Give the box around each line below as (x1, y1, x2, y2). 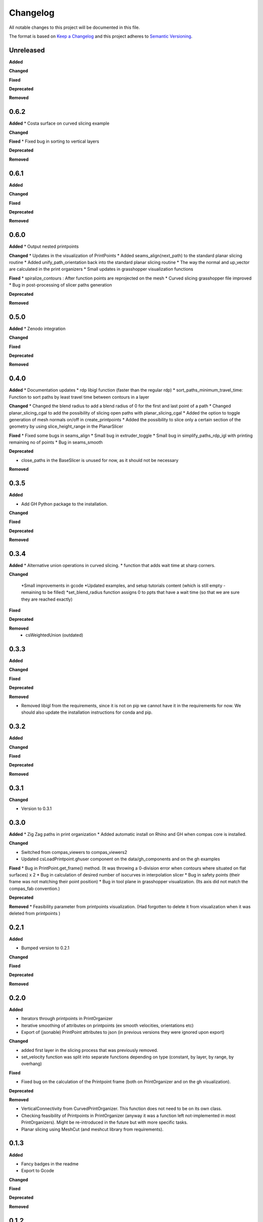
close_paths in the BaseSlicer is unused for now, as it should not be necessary (21, 457, 179, 463)
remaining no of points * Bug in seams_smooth (9, 439, 103, 445)
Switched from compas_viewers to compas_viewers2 (21, 849, 128, 855)
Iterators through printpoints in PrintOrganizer (21, 1016, 113, 1022)
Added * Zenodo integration (9, 326, 66, 331)
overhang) (21, 1061, 42, 1067)
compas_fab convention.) (9, 885, 60, 892)
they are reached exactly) (21, 596, 73, 602)
